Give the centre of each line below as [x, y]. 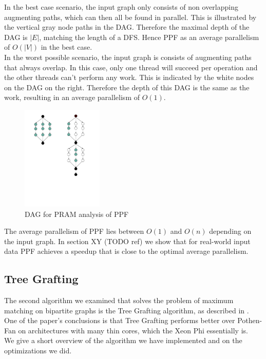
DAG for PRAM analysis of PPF [77, 214]
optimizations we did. [38, 351]
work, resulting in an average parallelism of [72, 97]
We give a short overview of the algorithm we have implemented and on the [123, 340]
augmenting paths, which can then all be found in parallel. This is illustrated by [130, 17]
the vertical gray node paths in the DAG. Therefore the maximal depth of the [127, 27]
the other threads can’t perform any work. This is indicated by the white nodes [129, 77]
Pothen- [250, 320]
